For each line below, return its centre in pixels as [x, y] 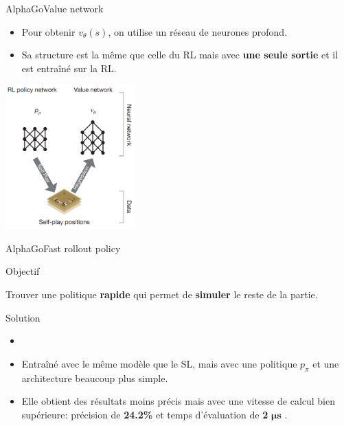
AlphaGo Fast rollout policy [63, 248]
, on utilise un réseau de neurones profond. [197, 31]
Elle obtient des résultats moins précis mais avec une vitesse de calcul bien [178, 401]
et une [326, 363]
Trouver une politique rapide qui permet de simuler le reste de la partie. [162, 294]
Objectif [23, 271]
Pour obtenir [48, 31]
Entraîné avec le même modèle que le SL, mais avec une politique [159, 363]
